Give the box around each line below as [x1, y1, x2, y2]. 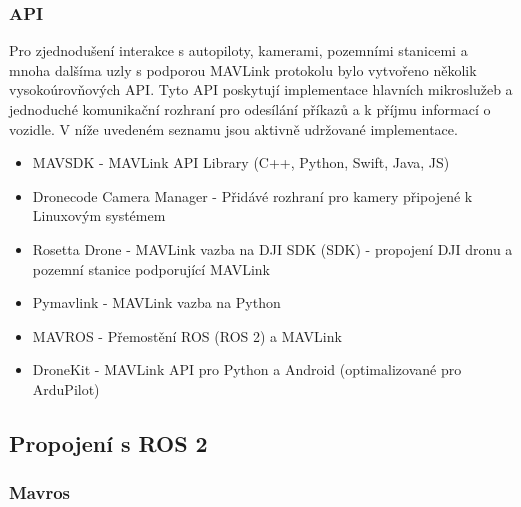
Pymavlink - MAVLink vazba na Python [32, 292, 281, 313]
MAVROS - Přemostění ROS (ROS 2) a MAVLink [32, 325, 342, 346]
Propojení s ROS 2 [9, 427, 208, 458]
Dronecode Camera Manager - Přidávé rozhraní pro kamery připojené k [32, 185, 473, 206]
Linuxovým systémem [32, 205, 166, 226]
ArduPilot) [32, 378, 100, 399]
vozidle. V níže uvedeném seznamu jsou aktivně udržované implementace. [9, 118, 458, 139]
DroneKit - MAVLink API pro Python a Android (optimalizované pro [32, 359, 462, 380]
